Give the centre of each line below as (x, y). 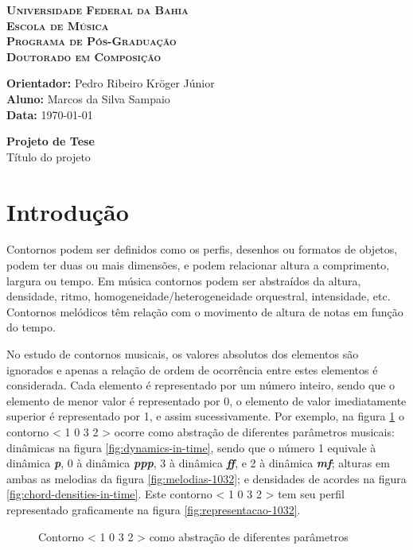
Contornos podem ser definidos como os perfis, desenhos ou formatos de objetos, (202, 249)
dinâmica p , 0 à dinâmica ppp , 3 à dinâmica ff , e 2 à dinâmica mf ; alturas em (198, 463)
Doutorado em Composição (84, 56)
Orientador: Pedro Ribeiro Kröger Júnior (111, 83)
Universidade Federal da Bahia (97, 10)
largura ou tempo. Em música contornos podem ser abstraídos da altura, (184, 280)
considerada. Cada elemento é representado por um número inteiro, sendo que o (201, 385)
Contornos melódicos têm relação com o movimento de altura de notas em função (205, 311)
